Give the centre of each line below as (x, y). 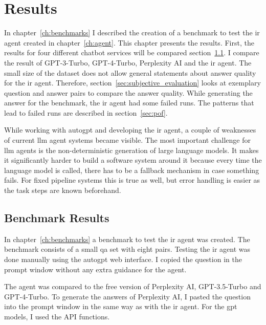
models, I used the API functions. (57, 316)
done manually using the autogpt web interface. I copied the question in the (123, 259)
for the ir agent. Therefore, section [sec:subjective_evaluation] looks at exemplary (132, 83)
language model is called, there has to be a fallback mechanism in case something (132, 170)
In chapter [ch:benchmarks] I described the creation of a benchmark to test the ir (132, 32)
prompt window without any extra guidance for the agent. (95, 269)
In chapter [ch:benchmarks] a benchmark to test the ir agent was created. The (127, 239)
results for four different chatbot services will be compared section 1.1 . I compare (132, 52)
